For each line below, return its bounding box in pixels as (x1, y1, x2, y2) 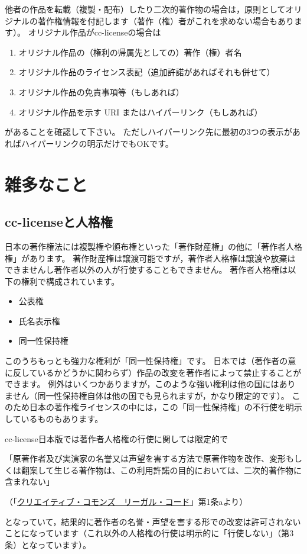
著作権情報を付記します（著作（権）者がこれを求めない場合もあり (37, 14, 294, 27)
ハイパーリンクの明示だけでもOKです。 (21, 137, 174, 149)
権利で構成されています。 (21, 275, 120, 287)
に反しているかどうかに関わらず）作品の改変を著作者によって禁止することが (5, 366, 302, 378)
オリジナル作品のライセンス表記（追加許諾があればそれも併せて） (18, 66, 275, 78)
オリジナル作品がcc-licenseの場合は (28, 26, 161, 38)
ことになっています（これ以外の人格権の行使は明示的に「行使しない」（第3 (5, 527, 294, 539)
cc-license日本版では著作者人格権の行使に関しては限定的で (5, 432, 228, 445)
